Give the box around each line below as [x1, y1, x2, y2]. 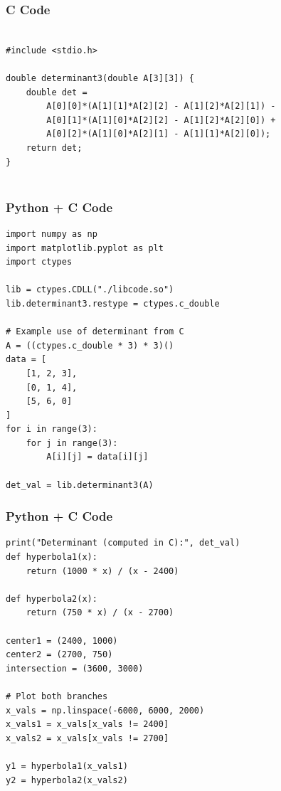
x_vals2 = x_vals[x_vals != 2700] [6, 733, 169, 743]
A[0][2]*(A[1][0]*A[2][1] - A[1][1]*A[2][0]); [46, 129, 271, 139]
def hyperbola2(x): [6, 593, 97, 604]
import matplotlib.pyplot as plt [6, 243, 164, 253]
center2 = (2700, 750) [6, 649, 113, 660]
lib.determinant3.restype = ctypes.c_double [6, 298, 220, 309]
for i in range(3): [6, 424, 97, 435]
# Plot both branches [6, 691, 108, 701]
